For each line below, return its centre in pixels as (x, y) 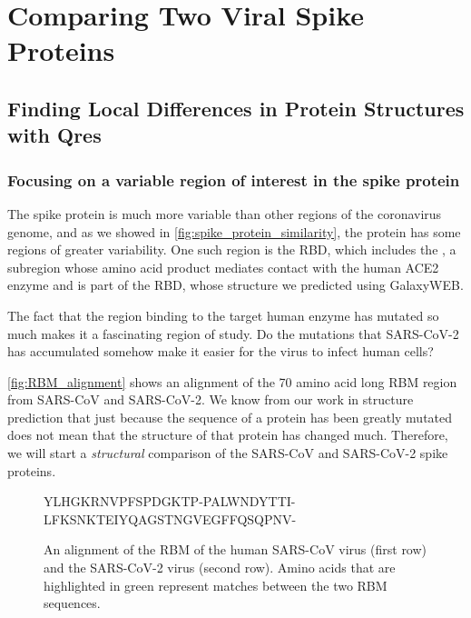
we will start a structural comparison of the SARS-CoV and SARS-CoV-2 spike (228, 453)
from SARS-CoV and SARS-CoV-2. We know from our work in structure (211, 399)
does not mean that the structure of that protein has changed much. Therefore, (228, 435)
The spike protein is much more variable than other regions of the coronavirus (225, 213)
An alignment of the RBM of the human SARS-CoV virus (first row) (235, 549)
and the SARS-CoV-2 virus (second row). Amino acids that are (220, 568)
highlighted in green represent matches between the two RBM (216, 585)
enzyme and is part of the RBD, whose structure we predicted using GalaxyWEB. (235, 285)
